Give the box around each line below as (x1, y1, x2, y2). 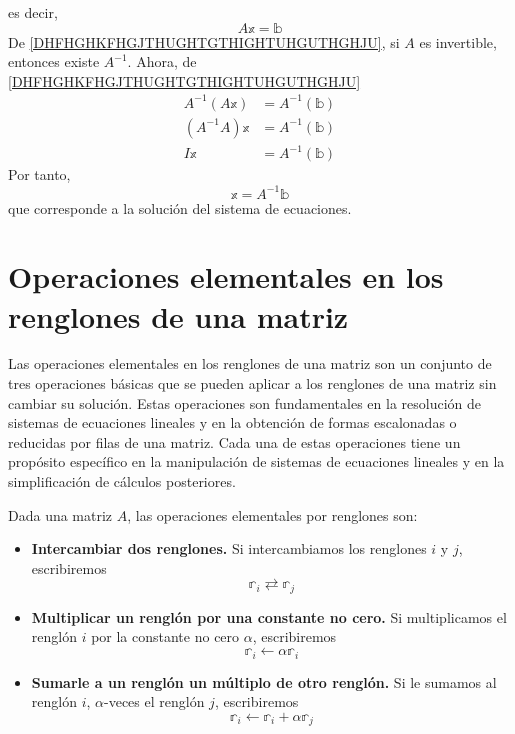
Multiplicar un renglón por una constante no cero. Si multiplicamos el (31, 606, 507, 627)
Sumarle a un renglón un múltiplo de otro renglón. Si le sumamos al (31, 671, 497, 692)
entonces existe (8, 51, 100, 72)
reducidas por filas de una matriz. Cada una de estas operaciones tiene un (8, 431, 461, 452)
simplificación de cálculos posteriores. (8, 471, 236, 492)
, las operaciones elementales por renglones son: (127, 504, 418, 525)
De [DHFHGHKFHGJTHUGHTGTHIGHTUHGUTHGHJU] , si (8, 31, 400, 52)
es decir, (8, 2, 58, 22)
